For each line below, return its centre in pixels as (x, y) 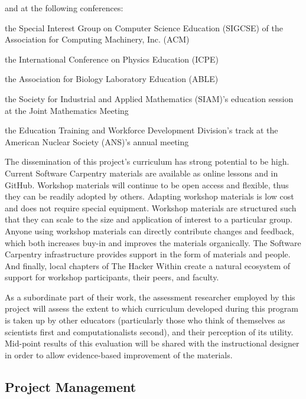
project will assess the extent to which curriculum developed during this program (152, 308)
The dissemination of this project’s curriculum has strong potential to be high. (147, 161)
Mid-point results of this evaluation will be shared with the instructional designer (152, 343)
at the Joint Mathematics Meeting (67, 110)
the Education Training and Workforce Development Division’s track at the (141, 130)
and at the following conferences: (64, 8)
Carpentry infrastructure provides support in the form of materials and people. (148, 254)
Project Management (71, 386)
